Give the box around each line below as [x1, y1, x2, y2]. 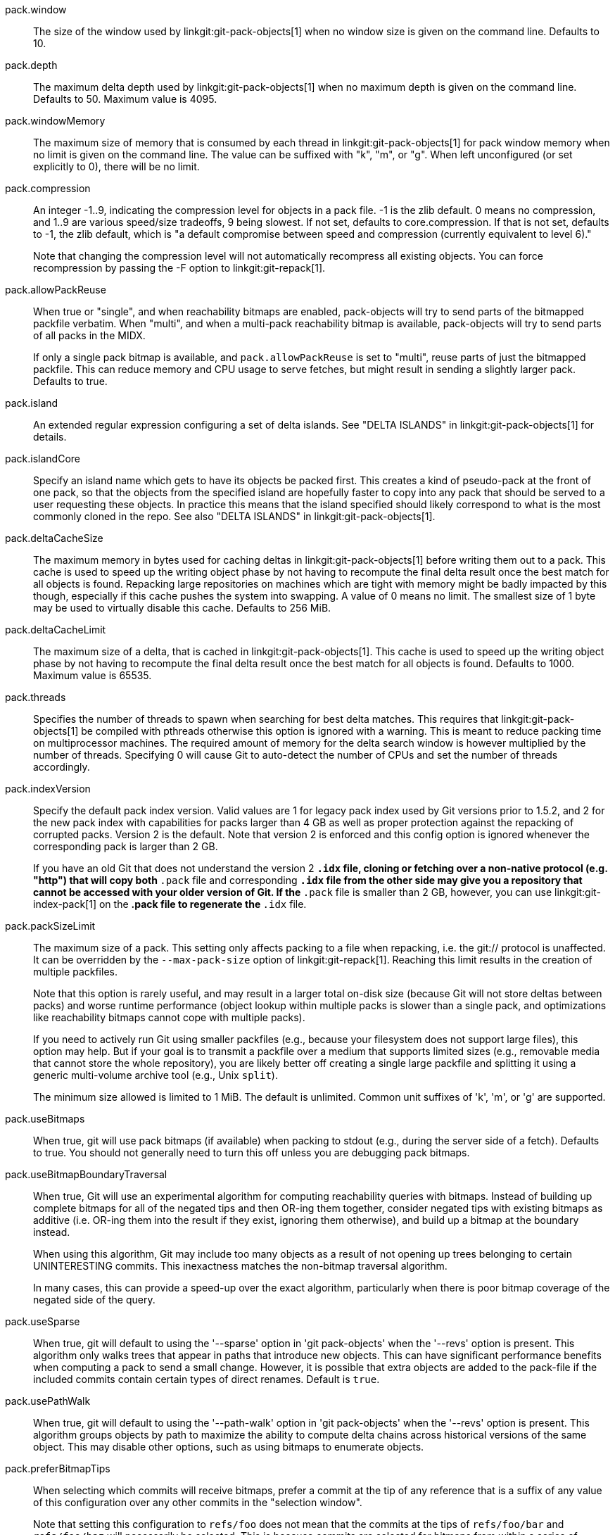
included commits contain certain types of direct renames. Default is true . [33, 1373, 380, 1385]
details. [33, 431, 67, 443]
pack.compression [5, 182, 91, 194]
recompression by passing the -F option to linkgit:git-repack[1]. [33, 262, 326, 274]
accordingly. [33, 761, 90, 773]
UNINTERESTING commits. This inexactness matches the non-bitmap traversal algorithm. [33, 1260, 448, 1272]
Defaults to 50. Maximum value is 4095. [33, 93, 217, 105]
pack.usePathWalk [5, 1395, 91, 1407]
